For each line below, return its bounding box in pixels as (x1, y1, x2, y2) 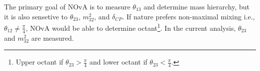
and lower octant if (89, 57, 147, 67)
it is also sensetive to (4, 11, 68, 21)
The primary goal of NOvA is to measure (4, 1, 130, 11)
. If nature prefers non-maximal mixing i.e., (122, 11, 255, 21)
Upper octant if (15, 57, 63, 67)
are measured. (31, 32, 74, 43)
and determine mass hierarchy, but (143, 1, 249, 11)
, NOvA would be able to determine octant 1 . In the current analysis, (25, 21, 236, 33)
